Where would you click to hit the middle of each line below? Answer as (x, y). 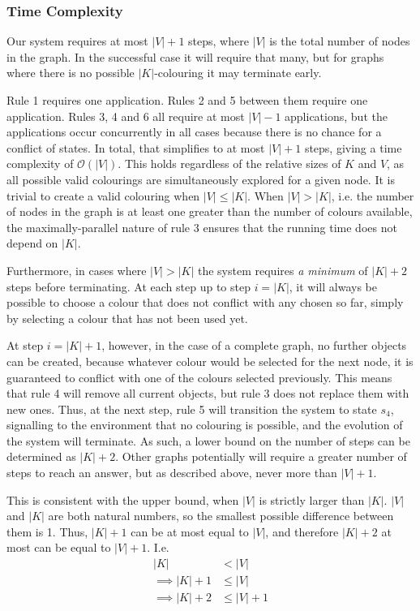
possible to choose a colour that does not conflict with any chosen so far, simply (205, 302)
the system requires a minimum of (283, 270)
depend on (32, 243)
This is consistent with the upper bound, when (123, 499)
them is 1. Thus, (47, 531)
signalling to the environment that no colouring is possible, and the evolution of (205, 425)
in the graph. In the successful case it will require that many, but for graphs (195, 56)
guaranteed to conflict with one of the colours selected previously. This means (199, 377)
